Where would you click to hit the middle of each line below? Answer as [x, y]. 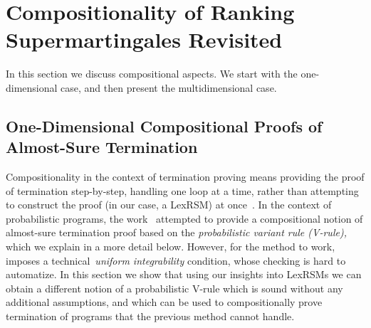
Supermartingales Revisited [144, 39]
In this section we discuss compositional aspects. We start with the [152, 74]
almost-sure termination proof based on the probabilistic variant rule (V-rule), [176, 232]
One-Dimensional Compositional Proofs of [164, 126]
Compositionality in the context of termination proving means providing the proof [185, 177]
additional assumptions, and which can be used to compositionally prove [164, 302]
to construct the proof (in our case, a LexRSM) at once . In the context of [169, 205]
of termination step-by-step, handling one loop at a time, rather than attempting [182, 190]
